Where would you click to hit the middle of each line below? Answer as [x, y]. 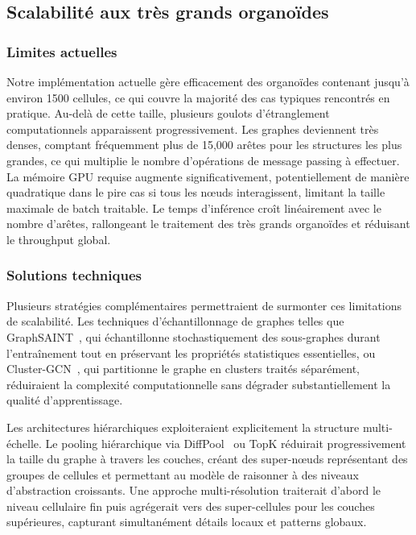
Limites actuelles [62, 51]
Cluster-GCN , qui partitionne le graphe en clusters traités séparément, [183, 369]
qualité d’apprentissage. [65, 400]
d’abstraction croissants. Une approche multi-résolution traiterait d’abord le [194, 490]
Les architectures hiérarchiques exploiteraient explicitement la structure [183, 427]
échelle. [24, 443]
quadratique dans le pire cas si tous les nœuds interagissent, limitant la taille [196, 192]
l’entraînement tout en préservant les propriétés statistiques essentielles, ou [191, 353]
